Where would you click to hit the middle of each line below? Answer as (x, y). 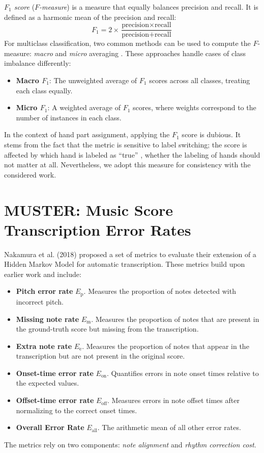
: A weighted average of (84, 107)
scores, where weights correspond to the (195, 107)
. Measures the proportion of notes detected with (160, 291)
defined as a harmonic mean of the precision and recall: (90, 17)
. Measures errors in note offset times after (173, 400)
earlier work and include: (43, 274)
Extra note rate (44, 346)
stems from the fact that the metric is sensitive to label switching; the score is (126, 144)
